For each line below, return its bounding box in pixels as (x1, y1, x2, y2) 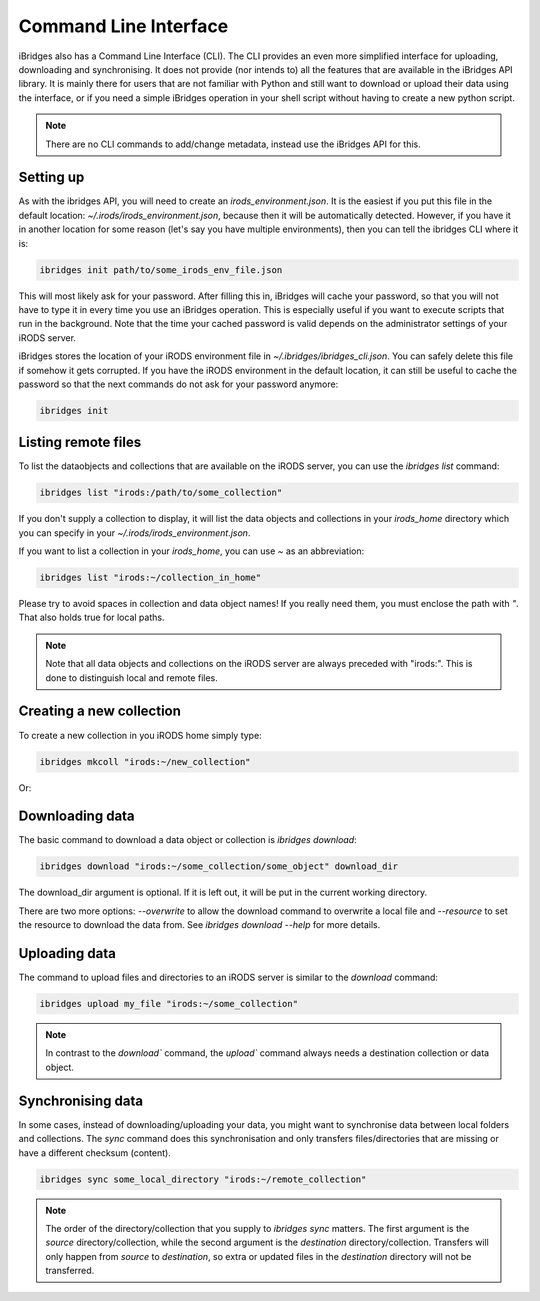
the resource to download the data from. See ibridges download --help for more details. (18, 919, 381, 931)
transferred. (45, 1265, 95, 1277)
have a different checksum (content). (18, 1146, 172, 1159)
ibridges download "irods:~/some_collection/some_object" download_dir (39, 861, 399, 872)
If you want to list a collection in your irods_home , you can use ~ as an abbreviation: (18, 545, 365, 557)
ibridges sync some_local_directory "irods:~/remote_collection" (39, 1173, 367, 1185)
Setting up (18, 169, 85, 186)
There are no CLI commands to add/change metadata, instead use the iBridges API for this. (45, 138, 422, 150)
